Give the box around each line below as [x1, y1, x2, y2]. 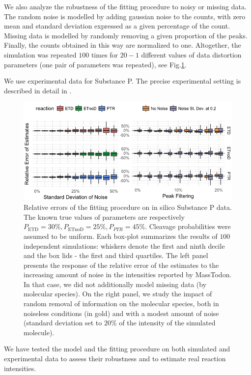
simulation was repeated [4, 49, 77, 59]
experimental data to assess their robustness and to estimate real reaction [4, 353, 226, 364]
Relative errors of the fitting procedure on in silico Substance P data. [24, 202, 232, 212]
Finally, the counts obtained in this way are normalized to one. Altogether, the [4, 40, 241, 50]
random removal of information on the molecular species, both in [24, 298, 219, 309]
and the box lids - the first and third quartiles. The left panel [24, 250, 208, 260]
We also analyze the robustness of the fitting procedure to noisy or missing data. [4, 1, 247, 11]
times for [91, 49, 118, 59]
